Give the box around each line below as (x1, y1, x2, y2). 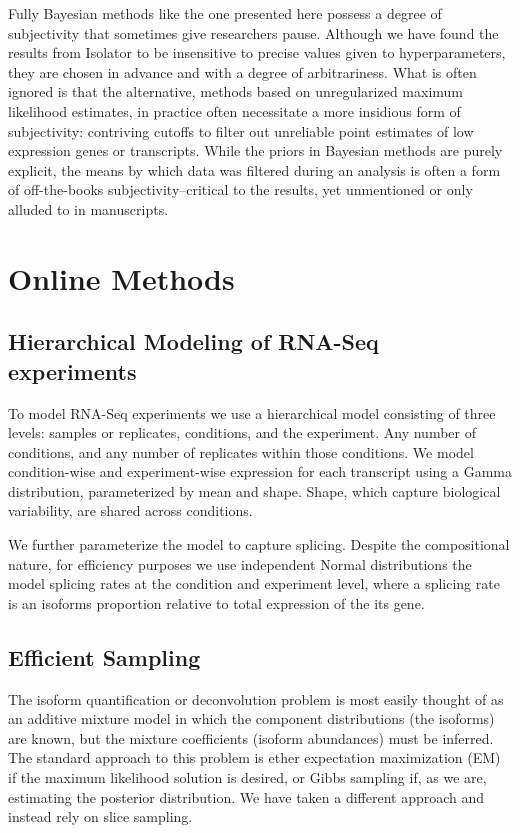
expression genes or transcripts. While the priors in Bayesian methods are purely (8, 140, 503, 161)
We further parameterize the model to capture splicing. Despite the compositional (8, 534, 510, 555)
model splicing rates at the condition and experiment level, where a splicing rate (8, 573, 500, 594)
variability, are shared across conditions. (8, 500, 253, 521)
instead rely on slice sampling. (8, 806, 193, 827)
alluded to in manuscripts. (8, 198, 169, 219)
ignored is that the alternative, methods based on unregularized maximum (8, 81, 464, 102)
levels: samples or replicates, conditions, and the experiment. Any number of (8, 422, 476, 443)
